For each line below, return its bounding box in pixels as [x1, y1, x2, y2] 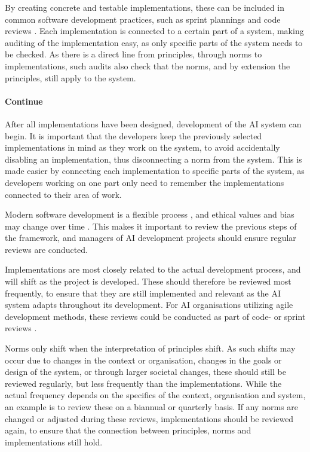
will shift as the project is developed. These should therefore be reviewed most [5, 275, 291, 288]
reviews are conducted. [5, 243, 88, 255]
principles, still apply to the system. [5, 71, 136, 84]
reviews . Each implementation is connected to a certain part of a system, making [5, 25, 304, 37]
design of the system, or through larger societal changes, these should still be [5, 365, 286, 378]
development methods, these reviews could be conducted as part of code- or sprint [5, 310, 306, 322]
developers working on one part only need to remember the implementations [5, 176, 284, 188]
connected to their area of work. [5, 188, 122, 200]
